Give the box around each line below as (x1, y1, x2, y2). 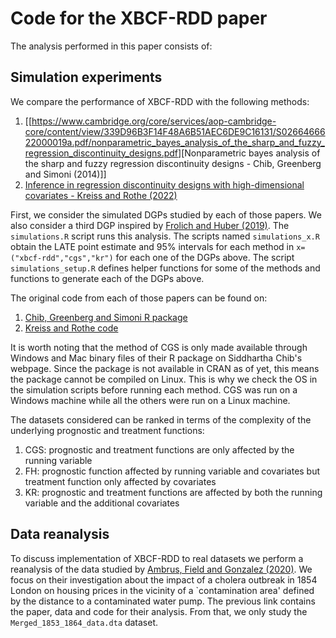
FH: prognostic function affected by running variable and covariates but (24, 465, 321, 477)
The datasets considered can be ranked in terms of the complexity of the (10, 413, 312, 426)
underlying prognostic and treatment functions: (10, 424, 205, 436)
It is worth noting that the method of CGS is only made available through (10, 341, 308, 353)
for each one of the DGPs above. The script (115, 251, 295, 263)
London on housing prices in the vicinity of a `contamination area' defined (10, 584, 315, 596)
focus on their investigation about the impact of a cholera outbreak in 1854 (10, 573, 318, 586)
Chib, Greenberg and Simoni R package (24, 311, 188, 323)
